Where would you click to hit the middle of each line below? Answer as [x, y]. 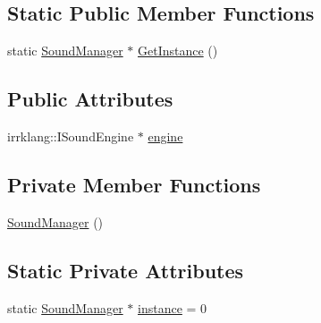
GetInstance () [178, 51]
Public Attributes [90, 99]
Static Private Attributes [126, 270]
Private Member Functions [134, 184]
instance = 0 [173, 307]
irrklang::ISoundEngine [71, 136]
